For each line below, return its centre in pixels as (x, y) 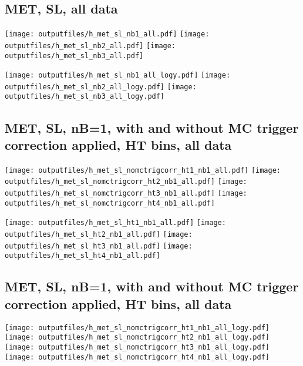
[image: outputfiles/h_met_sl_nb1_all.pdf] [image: (107, 34)
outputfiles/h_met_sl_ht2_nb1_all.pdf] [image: (99, 235)
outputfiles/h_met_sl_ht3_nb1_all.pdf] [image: (99, 246)
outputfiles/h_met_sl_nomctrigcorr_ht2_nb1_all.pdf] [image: (126, 182)
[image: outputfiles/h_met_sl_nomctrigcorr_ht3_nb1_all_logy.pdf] (137, 347)
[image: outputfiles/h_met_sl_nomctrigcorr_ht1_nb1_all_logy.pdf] (137, 328)
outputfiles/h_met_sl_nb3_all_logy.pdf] (85, 97)
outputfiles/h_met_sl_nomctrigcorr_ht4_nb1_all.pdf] (110, 203)
